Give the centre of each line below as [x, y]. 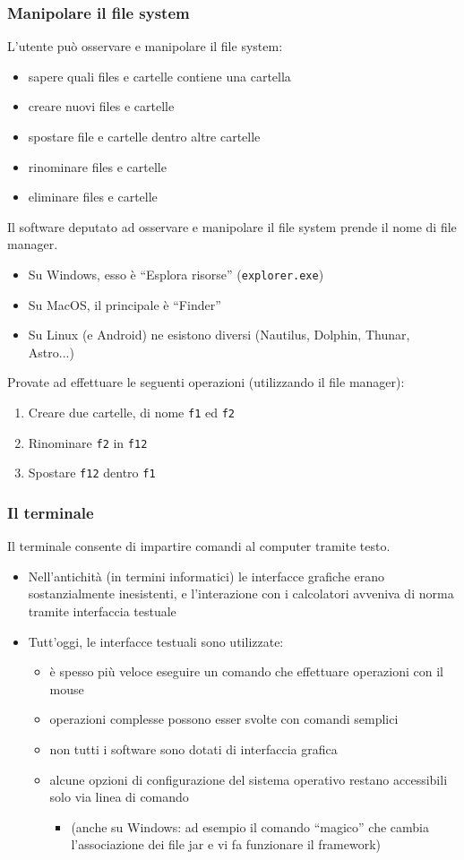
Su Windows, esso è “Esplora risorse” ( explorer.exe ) [176, 274]
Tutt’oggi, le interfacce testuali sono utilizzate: [156, 641]
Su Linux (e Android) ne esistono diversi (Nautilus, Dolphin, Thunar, [219, 335]
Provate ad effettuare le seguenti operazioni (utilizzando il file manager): [206, 382]
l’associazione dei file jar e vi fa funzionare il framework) [226, 844]
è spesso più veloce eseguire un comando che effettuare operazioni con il [247, 671]
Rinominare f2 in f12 [88, 442]
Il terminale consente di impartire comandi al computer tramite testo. [199, 546]
